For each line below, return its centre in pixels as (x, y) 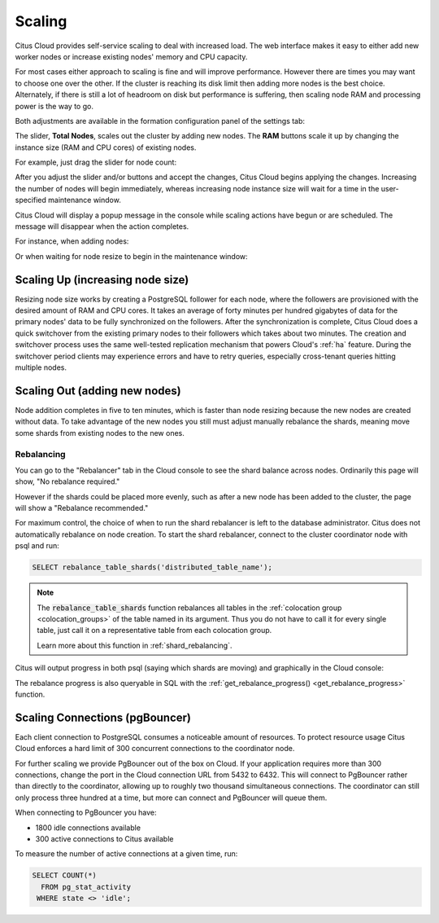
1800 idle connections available (88, 828)
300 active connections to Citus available (104, 838)
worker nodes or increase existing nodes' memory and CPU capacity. (131, 56)
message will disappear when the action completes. (102, 226)
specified (30, 200)
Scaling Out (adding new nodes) (98, 391)
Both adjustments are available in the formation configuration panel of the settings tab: (160, 121)
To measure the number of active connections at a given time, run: (126, 854)
